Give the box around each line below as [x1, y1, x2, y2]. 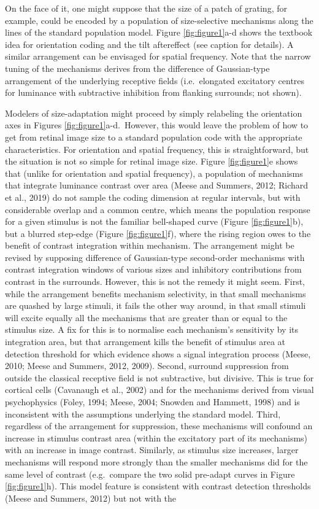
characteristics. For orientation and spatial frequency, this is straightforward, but [5, 142, 309, 155]
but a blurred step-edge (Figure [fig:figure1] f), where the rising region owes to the [5, 227, 311, 239]
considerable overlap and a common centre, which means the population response [5, 203, 310, 216]
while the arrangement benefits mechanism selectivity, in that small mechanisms [5, 287, 306, 300]
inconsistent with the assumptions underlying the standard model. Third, [5, 407, 281, 420]
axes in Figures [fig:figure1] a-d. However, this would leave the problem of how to [5, 119, 309, 131]
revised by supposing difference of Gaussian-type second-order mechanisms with [5, 251, 305, 263]
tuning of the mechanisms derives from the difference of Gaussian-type [5, 61, 270, 74]
